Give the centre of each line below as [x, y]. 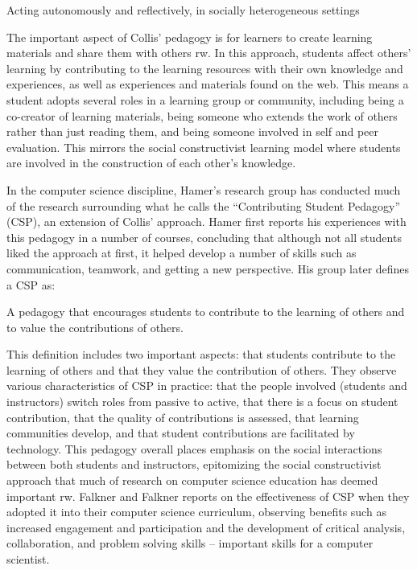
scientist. [28, 559]
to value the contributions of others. [95, 327]
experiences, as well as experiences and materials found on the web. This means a [208, 84]
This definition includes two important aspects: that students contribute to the [201, 354]
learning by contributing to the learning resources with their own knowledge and [205, 68]
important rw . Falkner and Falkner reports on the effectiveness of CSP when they [208, 496]
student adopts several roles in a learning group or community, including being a [205, 99]
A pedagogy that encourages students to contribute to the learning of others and [206, 312]
